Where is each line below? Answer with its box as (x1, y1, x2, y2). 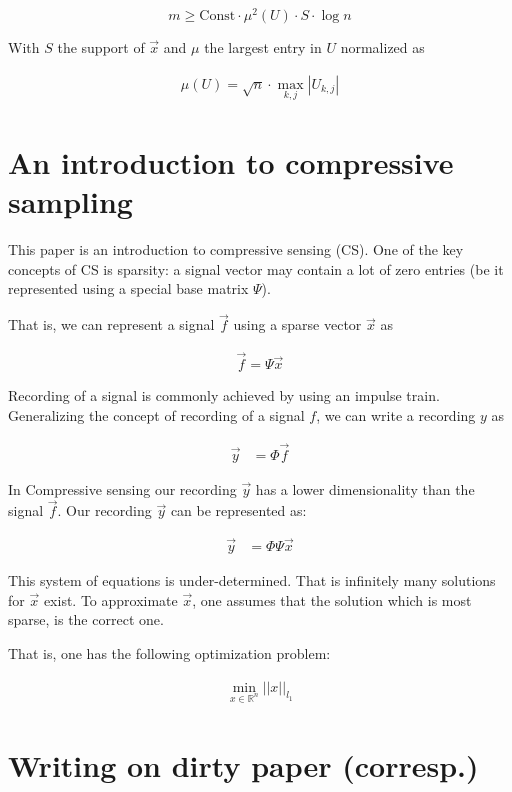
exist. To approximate (43, 589, 178, 610)
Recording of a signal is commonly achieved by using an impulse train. (8, 385, 440, 406)
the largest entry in (204, 37, 322, 58)
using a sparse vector (233, 314, 362, 335)
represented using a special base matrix (8, 278, 249, 299)
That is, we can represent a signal (8, 314, 215, 335)
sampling (8, 181, 133, 222)
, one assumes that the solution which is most (192, 589, 472, 610)
